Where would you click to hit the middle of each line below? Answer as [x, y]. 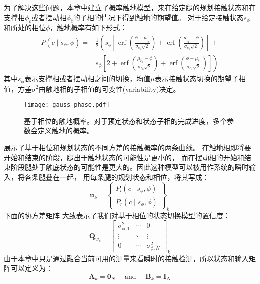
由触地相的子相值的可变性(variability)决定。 [109, 89]
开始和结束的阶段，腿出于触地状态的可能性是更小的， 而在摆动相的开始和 [124, 157]
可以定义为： [32, 268]
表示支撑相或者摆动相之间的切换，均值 [88, 79]
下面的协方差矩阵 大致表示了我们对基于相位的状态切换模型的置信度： [117, 215]
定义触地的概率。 [66, 131]
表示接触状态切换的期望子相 [200, 79]
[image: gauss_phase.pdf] [67, 105]
